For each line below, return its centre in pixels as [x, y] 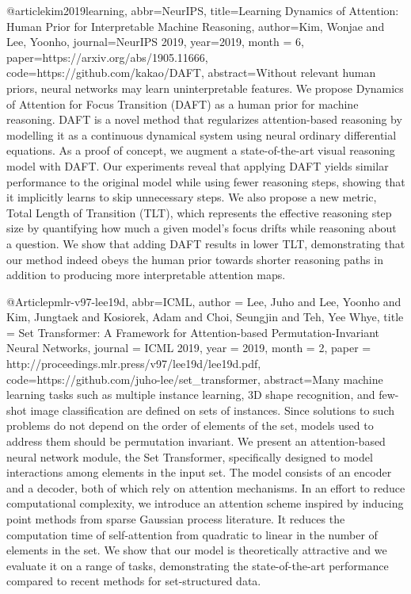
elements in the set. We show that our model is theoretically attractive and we [197, 550]
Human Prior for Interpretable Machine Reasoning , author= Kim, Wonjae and [196, 26]
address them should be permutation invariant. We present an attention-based [196, 441]
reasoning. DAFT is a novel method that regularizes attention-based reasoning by [204, 119]
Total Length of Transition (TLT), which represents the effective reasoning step [199, 212]
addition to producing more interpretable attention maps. [146, 275]
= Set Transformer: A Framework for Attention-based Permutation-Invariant [193, 332]
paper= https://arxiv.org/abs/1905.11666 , [107, 57]
